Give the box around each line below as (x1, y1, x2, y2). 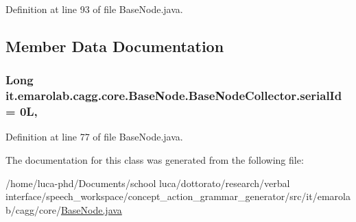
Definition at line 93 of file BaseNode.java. (5, 2, 183, 16)
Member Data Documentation (5, 35, 224, 56)
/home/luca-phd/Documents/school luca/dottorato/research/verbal (5, 175, 290, 190)
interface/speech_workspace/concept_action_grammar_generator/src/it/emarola (5, 189, 351, 203)
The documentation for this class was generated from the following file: (5, 153, 304, 167)
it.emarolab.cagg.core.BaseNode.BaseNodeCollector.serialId (5, 87, 342, 104)
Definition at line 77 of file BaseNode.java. (5, 129, 183, 144)
